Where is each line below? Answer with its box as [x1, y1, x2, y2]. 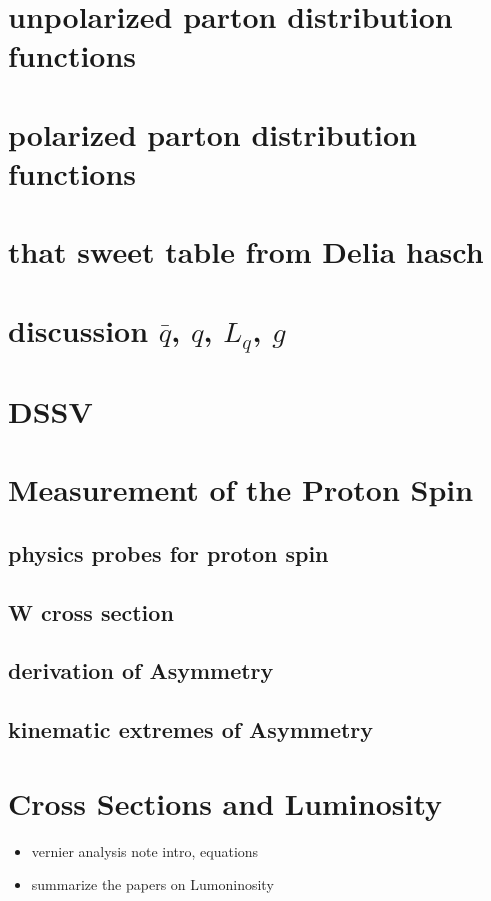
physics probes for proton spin [8, 537, 329, 568]
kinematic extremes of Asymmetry [8, 714, 374, 745]
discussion [8, 309, 149, 350]
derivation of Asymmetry [8, 655, 274, 686]
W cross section [8, 596, 174, 627]
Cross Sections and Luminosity [8, 782, 443, 823]
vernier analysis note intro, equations [31, 840, 259, 861]
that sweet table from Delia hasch [8, 231, 484, 272]
